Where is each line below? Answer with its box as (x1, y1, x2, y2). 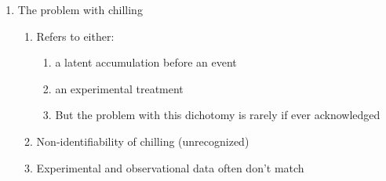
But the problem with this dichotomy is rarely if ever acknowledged (55, 107, 381, 123)
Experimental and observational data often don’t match (36, 159, 304, 176)
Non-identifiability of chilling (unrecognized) (36, 132, 249, 149)
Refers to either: (36, 27, 115, 44)
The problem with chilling (17, 2, 143, 17)
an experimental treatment (55, 80, 184, 96)
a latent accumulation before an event (55, 54, 237, 71)
